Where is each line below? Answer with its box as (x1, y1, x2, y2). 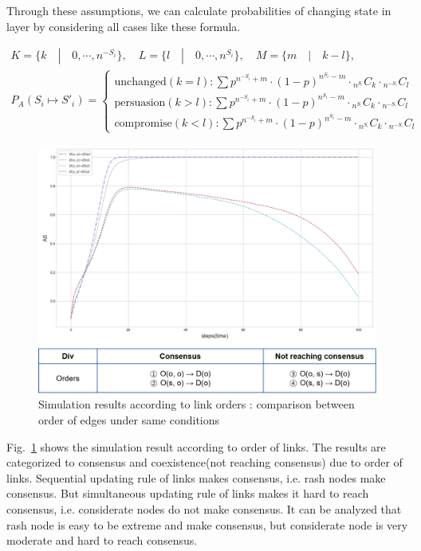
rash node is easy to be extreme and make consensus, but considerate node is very (6, 516, 408, 533)
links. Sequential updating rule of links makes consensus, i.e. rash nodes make (6, 469, 386, 486)
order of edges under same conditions (38, 412, 220, 428)
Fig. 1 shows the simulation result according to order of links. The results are (6, 438, 386, 455)
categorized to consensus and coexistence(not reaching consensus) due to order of (6, 454, 403, 471)
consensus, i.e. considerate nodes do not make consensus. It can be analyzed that (6, 500, 402, 517)
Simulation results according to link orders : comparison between (38, 396, 355, 412)
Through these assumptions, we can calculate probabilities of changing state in (6, 2, 391, 18)
